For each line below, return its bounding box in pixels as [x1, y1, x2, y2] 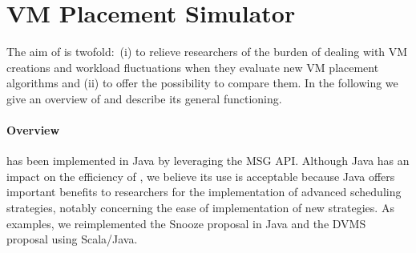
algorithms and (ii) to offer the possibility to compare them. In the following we [6, 74, 398, 91]
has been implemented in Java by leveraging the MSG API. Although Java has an [6, 152, 410, 169]
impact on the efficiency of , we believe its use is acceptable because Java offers [6, 167, 395, 184]
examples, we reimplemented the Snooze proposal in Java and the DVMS [6, 215, 366, 231]
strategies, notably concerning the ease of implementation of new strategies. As [6, 199, 394, 216]
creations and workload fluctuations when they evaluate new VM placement [6, 58, 379, 75]
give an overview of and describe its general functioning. [6, 90, 282, 106]
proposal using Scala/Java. [6, 231, 138, 247]
